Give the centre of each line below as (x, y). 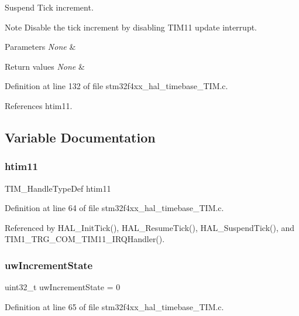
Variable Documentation (80, 137)
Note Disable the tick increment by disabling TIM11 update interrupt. (131, 27)
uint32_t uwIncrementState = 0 (63, 287)
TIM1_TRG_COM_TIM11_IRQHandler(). (85, 239)
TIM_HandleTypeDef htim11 (58, 188)
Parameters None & (40, 47)
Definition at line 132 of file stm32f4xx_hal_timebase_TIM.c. (116, 86)
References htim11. (39, 105)
